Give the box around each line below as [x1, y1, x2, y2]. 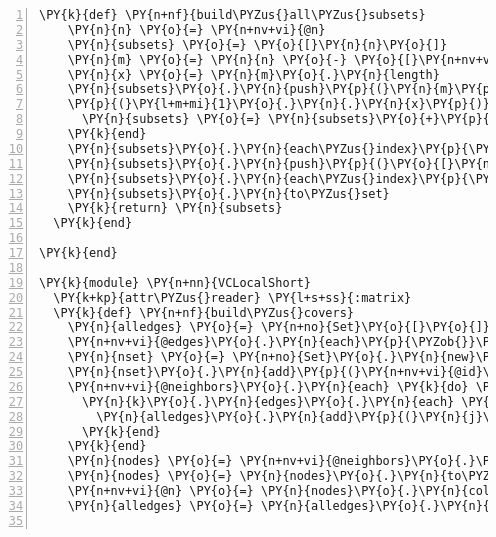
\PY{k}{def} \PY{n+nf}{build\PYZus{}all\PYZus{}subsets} [39, 8, 426, 22]
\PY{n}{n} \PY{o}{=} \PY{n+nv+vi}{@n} [67, 22, 326, 37]
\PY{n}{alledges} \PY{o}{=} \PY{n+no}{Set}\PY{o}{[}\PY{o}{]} [67, 320, 491, 335]
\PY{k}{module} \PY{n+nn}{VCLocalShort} [39, 275, 312, 290]
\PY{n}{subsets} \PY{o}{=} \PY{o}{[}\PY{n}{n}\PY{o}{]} [67, 37, 448, 52]
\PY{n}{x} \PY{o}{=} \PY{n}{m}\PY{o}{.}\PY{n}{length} [67, 67, 440, 82]
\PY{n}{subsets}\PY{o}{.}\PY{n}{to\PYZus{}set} [67, 186, 390, 201]
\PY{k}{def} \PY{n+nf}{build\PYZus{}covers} [53, 305, 354, 320]
